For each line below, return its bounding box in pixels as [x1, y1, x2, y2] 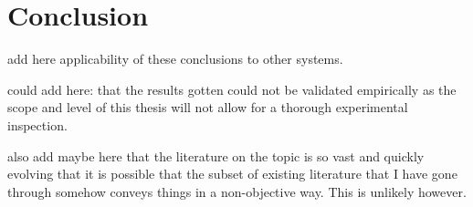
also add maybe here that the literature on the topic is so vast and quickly [7, 146, 425, 165]
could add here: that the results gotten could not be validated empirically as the [7, 79, 457, 98]
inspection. [7, 115, 68, 134]
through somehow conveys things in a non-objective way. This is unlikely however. [7, 181, 467, 201]
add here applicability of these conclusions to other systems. [7, 49, 343, 68]
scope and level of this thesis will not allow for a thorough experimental [7, 98, 408, 117]
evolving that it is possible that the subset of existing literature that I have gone [7, 164, 457, 183]
